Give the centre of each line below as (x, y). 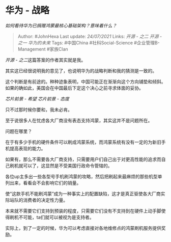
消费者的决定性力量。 (45, 200)
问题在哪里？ (19, 131)
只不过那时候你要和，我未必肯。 (39, 110)
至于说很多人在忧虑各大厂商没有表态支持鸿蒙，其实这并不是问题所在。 (79, 120)
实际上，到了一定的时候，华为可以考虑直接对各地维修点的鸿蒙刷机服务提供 (83, 228)
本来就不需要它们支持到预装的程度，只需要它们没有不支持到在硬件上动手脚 (83, 211)
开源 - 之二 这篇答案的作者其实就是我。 (46, 60)
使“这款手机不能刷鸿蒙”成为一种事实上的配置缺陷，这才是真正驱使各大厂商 (83, 194)
